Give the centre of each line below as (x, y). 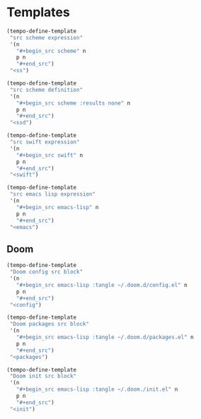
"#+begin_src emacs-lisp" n (57, 207)
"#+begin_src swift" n (49, 155)
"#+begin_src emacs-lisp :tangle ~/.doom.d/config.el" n (102, 285)
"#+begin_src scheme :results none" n (73, 103)
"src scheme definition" (46, 90)
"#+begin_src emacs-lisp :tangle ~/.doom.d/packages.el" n (105, 337)
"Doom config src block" (46, 272)
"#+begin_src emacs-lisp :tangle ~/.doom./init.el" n (97, 389)
